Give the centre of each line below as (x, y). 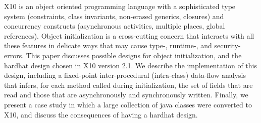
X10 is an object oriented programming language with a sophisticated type (120, 6)
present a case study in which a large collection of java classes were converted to (128, 104)
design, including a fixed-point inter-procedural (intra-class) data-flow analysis (125, 75)
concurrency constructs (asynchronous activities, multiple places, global (115, 26)
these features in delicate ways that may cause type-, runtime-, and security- (122, 45)
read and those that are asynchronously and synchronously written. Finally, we (126, 95)
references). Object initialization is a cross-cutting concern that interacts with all (129, 35)
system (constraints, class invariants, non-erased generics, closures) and (114, 16)
